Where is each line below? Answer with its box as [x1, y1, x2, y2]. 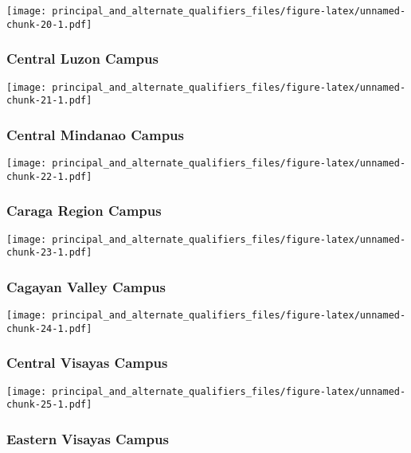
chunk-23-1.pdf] [6, 247, 92, 259]
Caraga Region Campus [6, 201, 162, 221]
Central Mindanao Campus [6, 124, 184, 144]
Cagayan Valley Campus [6, 276, 166, 296]
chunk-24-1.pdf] [6, 322, 92, 334]
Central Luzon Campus [6, 49, 159, 68]
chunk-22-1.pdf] [6, 170, 92, 182]
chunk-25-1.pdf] [6, 399, 92, 411]
